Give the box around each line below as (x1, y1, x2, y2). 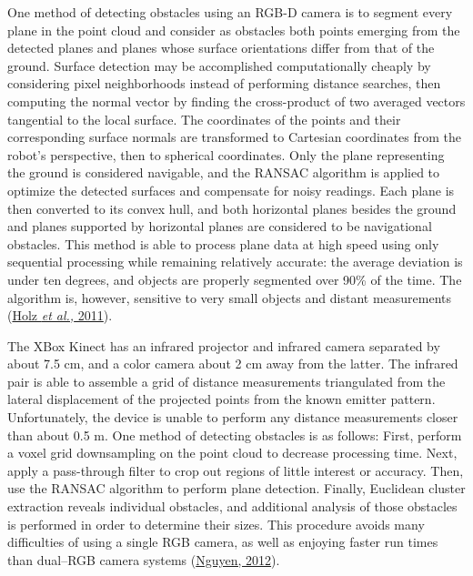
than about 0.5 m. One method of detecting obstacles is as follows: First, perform (7, 425, 462, 444)
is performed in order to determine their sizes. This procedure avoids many (7, 514, 425, 533)
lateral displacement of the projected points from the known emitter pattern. (7, 389, 436, 409)
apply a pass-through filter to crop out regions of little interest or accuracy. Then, (7, 460, 464, 480)
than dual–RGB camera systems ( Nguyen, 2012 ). (7, 550, 280, 569)
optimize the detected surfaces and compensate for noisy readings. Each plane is (7, 180, 455, 199)
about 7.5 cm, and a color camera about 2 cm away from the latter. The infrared (7, 354, 458, 373)
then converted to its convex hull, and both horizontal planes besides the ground (7, 198, 457, 217)
